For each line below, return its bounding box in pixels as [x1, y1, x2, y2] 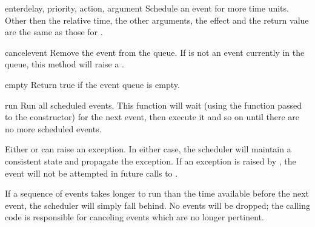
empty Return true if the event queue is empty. [5, 78, 180, 90]
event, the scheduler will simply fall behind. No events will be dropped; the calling [5, 198, 310, 211]
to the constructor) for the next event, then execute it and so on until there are [5, 110, 300, 123]
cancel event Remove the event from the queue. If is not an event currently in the [5, 46, 305, 58]
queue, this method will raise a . [5, 58, 124, 70]
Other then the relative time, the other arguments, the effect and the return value [5, 13, 309, 26]
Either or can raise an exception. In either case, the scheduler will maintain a [5, 143, 291, 155]
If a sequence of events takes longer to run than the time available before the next [5, 187, 309, 200]
